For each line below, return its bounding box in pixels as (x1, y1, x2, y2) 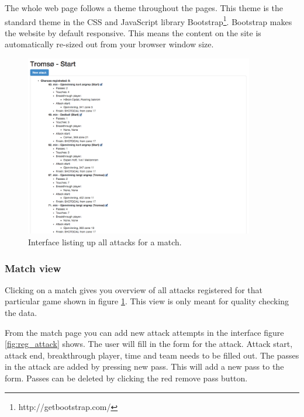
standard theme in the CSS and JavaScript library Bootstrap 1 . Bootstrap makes (5, 13, 292, 27)
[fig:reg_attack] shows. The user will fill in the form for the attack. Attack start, (5, 338, 293, 350)
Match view (5, 260, 61, 275)
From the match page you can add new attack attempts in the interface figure (5, 326, 284, 338)
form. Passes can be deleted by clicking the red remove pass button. (5, 372, 248, 384)
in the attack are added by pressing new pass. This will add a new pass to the (5, 360, 284, 373)
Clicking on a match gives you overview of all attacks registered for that (5, 283, 262, 296)
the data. (5, 307, 37, 319)
